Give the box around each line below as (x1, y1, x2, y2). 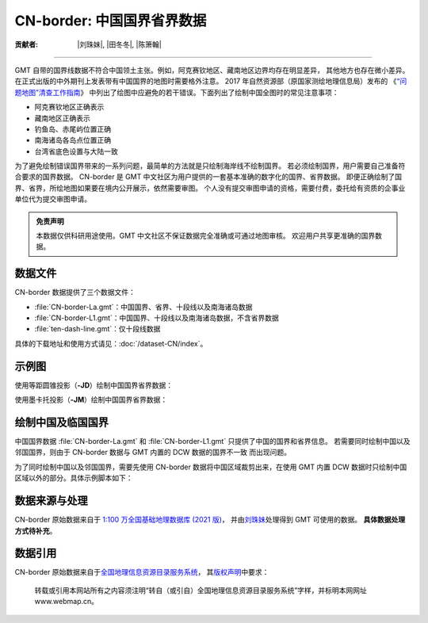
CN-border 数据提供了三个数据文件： (14, 288, 136, 297)
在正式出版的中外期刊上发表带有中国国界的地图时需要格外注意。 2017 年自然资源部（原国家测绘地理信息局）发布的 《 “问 (14, 76, 407, 86)
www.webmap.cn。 (34, 597, 99, 606)
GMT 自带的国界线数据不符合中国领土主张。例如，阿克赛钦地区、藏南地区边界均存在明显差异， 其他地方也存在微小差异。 (14, 65, 410, 75)
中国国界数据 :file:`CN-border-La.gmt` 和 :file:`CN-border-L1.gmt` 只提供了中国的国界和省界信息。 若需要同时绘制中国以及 (14, 437, 411, 446)
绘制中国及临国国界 (14, 415, 109, 429)
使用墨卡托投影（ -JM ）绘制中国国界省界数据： (14, 395, 168, 404)
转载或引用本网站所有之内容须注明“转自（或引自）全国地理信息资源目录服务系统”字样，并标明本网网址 (34, 585, 368, 594)
